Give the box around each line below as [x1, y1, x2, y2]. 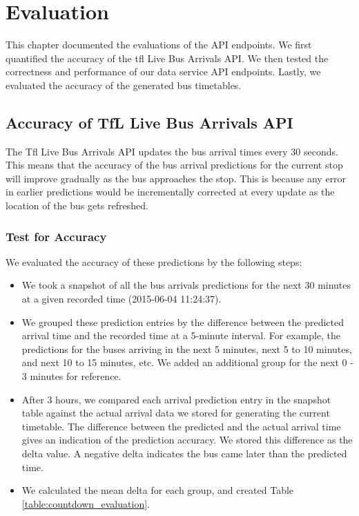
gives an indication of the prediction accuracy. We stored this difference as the [21, 432, 353, 447]
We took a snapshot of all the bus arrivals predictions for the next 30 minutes [21, 278, 351, 292]
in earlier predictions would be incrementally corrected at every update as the [6, 184, 335, 199]
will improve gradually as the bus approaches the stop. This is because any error [6, 171, 347, 185]
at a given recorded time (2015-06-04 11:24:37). [21, 292, 222, 306]
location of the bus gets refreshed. [6, 198, 148, 213]
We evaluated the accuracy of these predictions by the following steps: [6, 254, 302, 269]
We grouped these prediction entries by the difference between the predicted [21, 314, 345, 329]
